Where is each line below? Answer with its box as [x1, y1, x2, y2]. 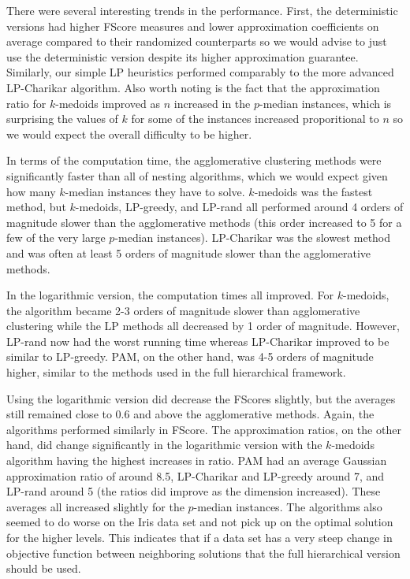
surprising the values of [6, 110, 118, 127]
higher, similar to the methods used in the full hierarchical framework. [6, 364, 346, 380]
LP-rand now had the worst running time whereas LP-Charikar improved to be [6, 332, 389, 349]
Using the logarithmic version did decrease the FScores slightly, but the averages [6, 390, 396, 406]
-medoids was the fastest [254, 183, 373, 199]
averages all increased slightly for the [6, 498, 184, 514]
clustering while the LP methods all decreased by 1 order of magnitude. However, [6, 317, 400, 334]
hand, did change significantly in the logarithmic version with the [6, 436, 322, 453]
